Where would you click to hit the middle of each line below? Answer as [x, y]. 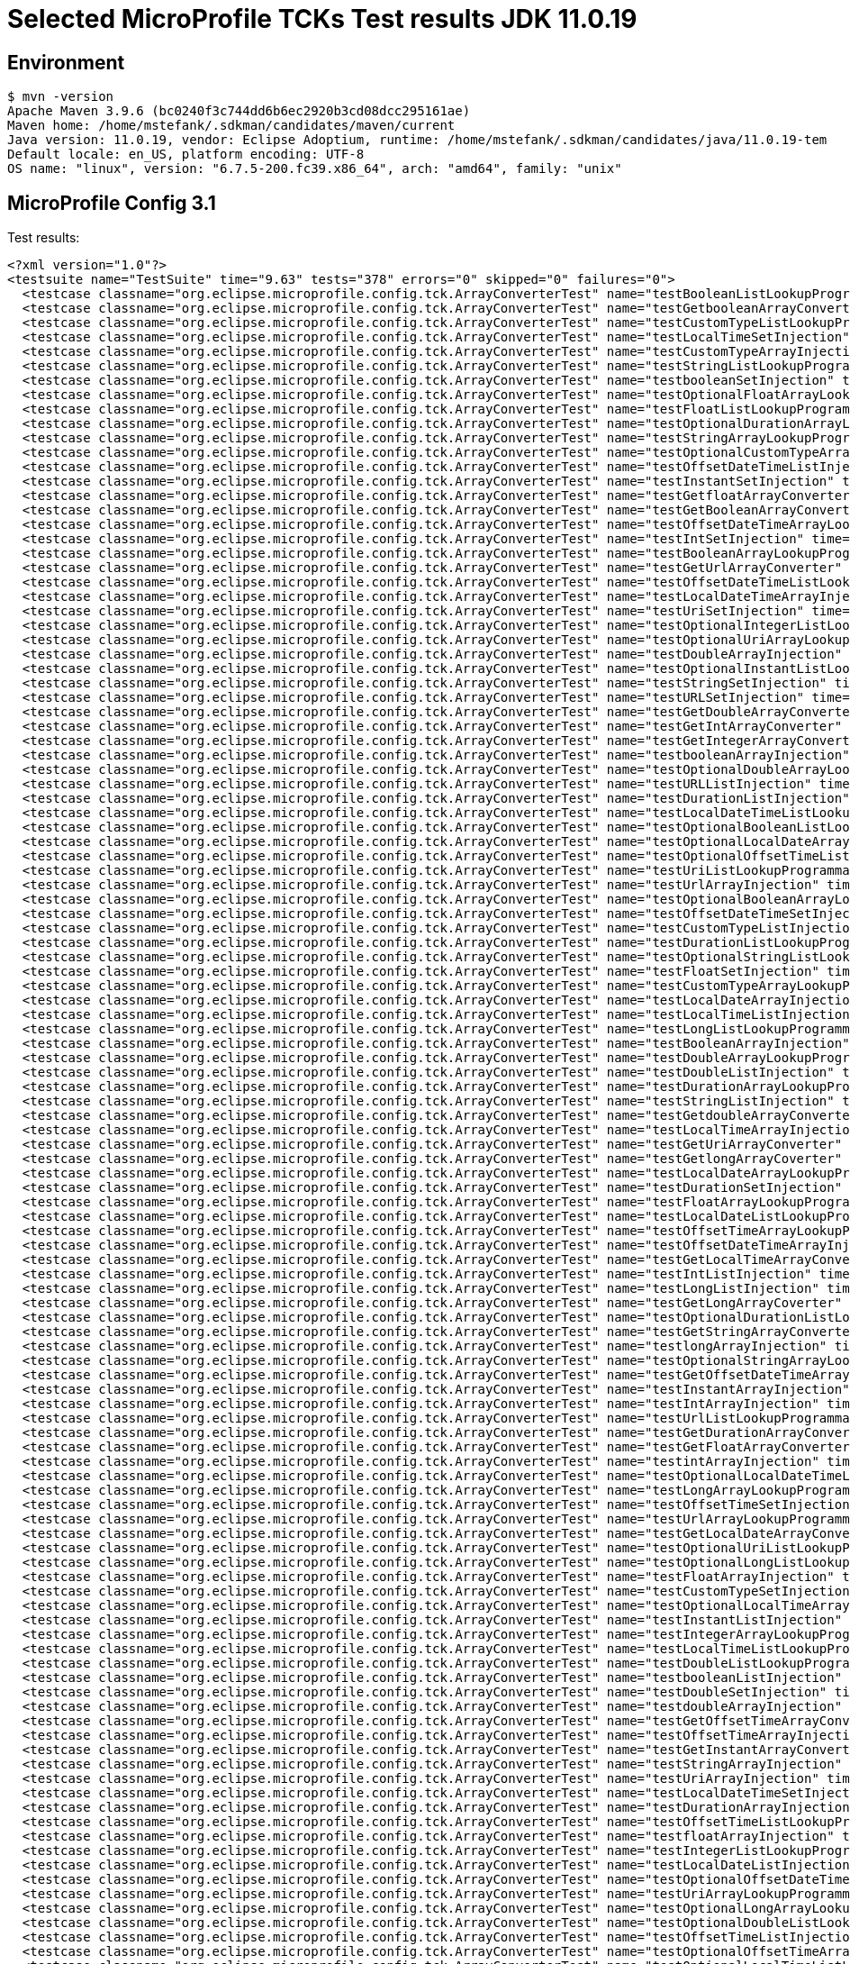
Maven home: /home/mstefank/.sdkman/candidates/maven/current [231, 126]
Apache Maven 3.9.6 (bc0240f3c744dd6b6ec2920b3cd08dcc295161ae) [239, 111]
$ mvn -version [61, 97]
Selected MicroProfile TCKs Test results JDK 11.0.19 [322, 19]
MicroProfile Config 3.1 [112, 203]
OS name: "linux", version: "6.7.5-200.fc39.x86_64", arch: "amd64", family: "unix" [315, 169]
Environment [66, 62]
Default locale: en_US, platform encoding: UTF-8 [186, 155]
